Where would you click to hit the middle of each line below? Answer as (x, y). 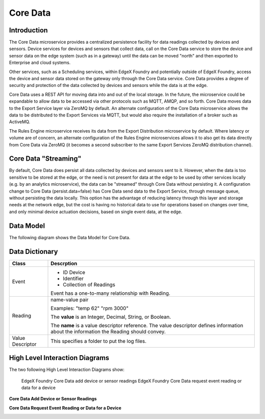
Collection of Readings (89, 284)
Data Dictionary (34, 251)
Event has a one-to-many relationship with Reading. (110, 293)
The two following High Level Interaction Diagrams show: (67, 370)
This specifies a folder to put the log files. (99, 341)
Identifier (73, 279)
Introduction (28, 30)
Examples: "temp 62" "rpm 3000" (90, 308)
